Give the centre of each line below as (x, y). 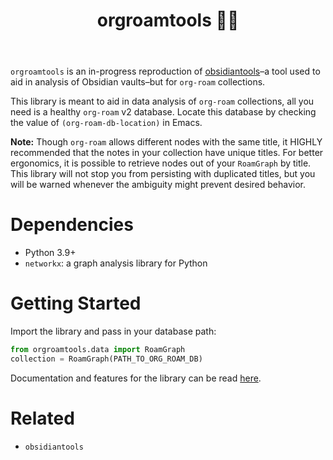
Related (42, 418)
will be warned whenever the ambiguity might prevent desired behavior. (158, 185)
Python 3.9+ (50, 253)
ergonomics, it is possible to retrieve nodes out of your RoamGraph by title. (161, 163)
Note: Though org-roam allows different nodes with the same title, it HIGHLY (166, 142)
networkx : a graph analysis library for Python (116, 263)
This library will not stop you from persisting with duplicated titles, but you (163, 174)
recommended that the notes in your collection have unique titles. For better (167, 153)
